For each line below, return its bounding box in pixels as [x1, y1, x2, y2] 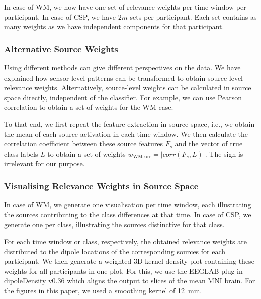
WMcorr [133, 154, 151, 160]
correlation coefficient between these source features [4, 138, 163, 149]
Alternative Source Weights [4, 42, 118, 55]
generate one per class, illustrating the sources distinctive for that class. [4, 219, 225, 230]
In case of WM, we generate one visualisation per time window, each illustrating [4, 199, 251, 210]
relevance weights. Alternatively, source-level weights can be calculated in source [4, 82, 251, 93]
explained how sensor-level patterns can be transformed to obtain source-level [4, 72, 243, 83]
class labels [4, 148, 38, 159]
